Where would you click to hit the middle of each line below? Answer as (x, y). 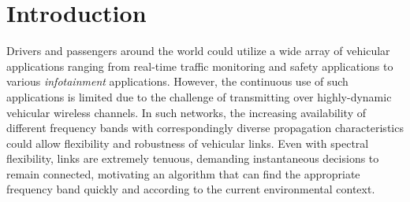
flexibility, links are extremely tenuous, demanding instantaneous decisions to (193, 158)
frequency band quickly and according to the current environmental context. (191, 189)
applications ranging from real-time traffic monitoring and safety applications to (200, 66)
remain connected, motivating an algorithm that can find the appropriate (183, 173)
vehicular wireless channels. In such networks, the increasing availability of (186, 112)
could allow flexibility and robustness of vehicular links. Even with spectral (188, 143)
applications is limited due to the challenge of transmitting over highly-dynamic (199, 96)
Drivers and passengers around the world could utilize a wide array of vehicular (198, 51)
